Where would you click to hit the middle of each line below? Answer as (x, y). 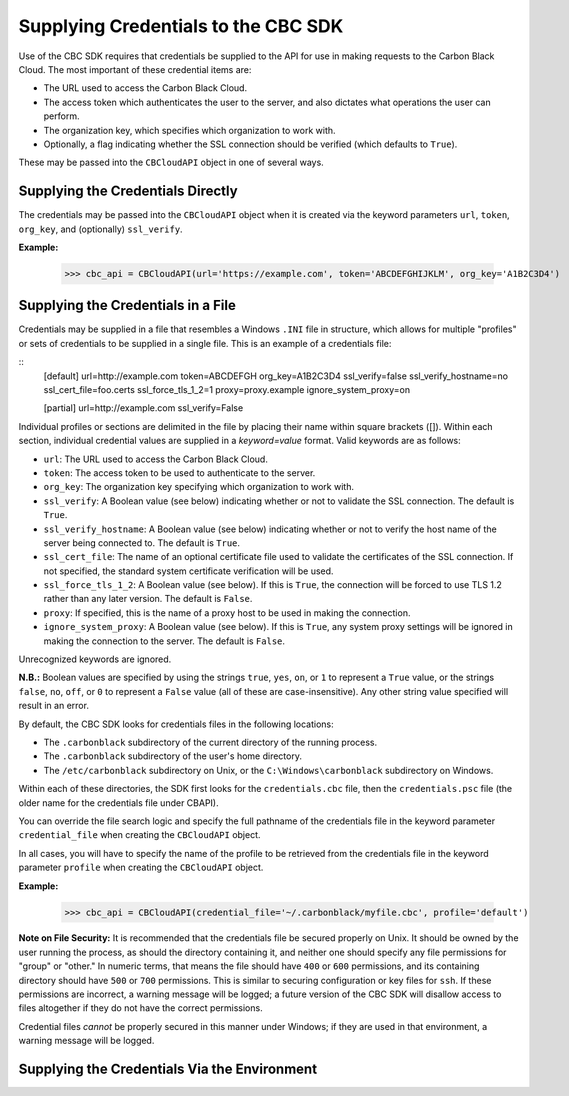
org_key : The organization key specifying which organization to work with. (199, 487)
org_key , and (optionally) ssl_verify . (101, 229)
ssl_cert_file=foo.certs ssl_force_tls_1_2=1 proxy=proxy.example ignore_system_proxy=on (227, 390)
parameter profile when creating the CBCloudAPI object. (141, 867)
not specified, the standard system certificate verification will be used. (188, 571)
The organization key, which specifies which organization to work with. (189, 130)
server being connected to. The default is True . (141, 542)
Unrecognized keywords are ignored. (95, 659)
